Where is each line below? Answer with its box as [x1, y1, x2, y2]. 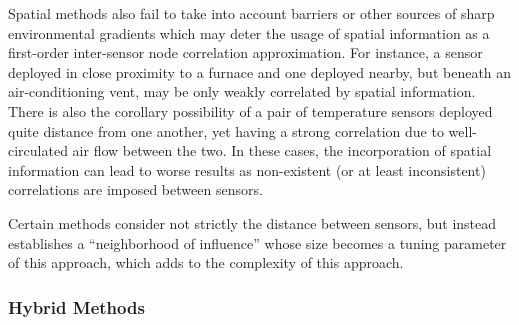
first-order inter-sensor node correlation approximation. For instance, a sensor [8, 42, 483, 63]
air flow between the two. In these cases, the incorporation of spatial [72, 140, 492, 161]
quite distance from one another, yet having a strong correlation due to [8, 120, 444, 141]
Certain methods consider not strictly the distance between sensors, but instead [8, 212, 497, 233]
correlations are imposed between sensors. [8, 179, 263, 200]
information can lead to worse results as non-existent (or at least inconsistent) [8, 159, 486, 180]
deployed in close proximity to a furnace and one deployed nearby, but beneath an [8, 61, 512, 82]
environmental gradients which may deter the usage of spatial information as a [8, 22, 490, 43]
